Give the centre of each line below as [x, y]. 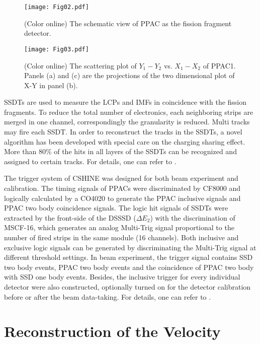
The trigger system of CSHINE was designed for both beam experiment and [121, 178]
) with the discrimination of [193, 217]
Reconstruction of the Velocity [112, 331]
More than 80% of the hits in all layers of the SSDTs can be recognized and [120, 151]
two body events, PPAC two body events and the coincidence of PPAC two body [129, 267]
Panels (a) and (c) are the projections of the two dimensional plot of [129, 75]
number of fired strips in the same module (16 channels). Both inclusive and [121, 237]
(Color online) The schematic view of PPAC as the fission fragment [128, 23]
